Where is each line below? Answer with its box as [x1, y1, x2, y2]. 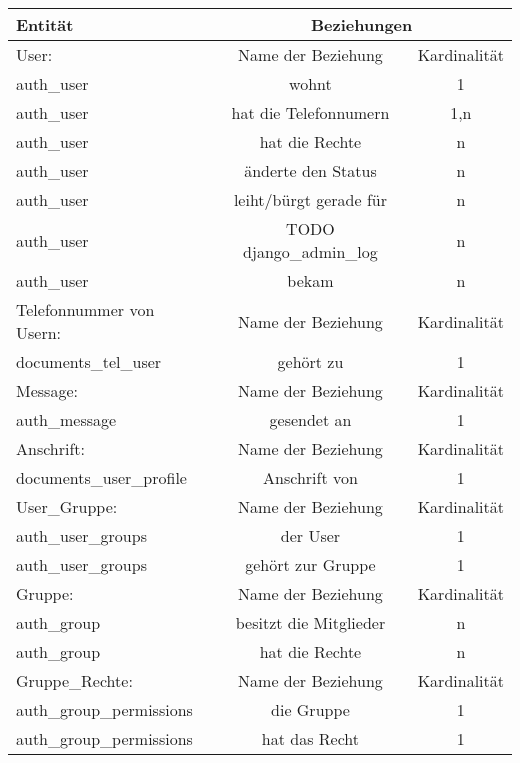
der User [280, 524, 341, 547]
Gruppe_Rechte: [16, 669, 133, 692]
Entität [16, 13, 74, 36]
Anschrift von [263, 466, 358, 489]
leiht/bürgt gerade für [233, 188, 387, 211]
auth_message [16, 408, 117, 431]
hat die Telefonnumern [231, 101, 390, 124]
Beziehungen [311, 13, 413, 36]
